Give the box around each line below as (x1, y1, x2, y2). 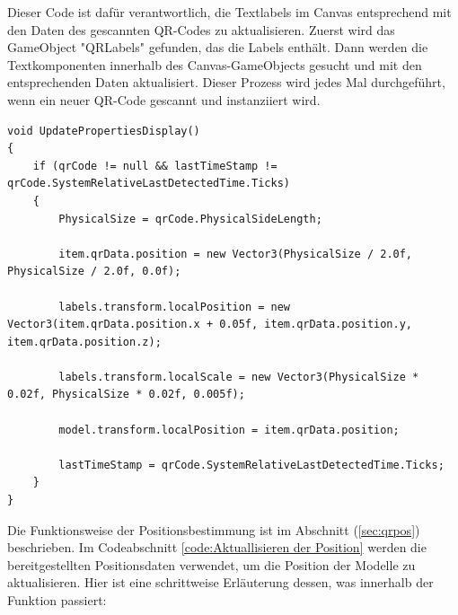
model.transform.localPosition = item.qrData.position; (58, 423, 400, 436)
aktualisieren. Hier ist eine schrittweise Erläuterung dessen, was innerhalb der (7, 573, 434, 592)
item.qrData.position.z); (7, 335, 162, 348)
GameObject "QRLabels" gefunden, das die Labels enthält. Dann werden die (7, 38, 428, 57)
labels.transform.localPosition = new (58, 300, 290, 313)
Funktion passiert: (7, 591, 107, 609)
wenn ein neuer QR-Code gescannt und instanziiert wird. (7, 90, 321, 109)
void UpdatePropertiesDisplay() (7, 124, 200, 137)
